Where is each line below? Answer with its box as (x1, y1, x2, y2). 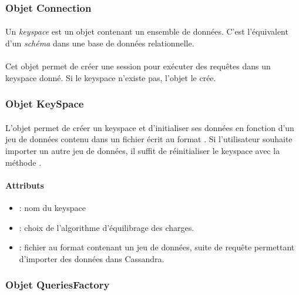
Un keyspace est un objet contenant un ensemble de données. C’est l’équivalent (5, 25, 288, 38)
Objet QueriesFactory (5, 277, 110, 292)
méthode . (5, 156, 42, 168)
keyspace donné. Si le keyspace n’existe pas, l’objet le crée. (5, 71, 216, 83)
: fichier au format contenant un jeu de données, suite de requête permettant (19, 241, 295, 253)
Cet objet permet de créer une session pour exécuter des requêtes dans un (5, 60, 271, 72)
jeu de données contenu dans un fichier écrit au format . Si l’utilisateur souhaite (5, 133, 293, 145)
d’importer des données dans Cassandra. (19, 252, 164, 264)
